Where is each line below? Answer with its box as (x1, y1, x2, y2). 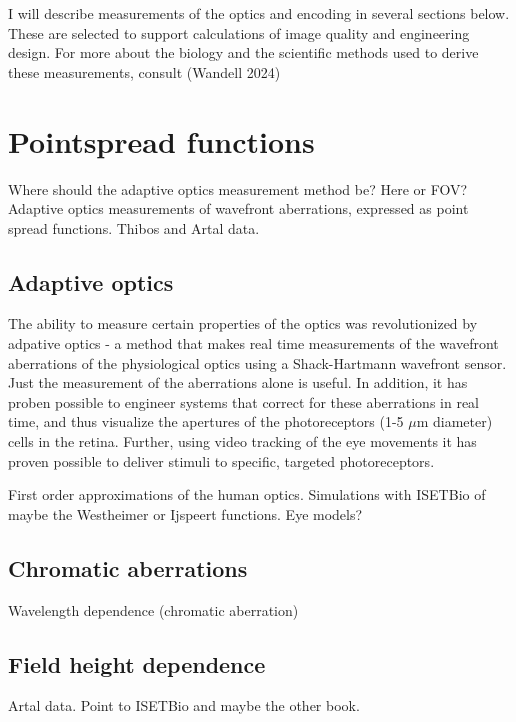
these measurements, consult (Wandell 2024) (8, 61, 281, 82)
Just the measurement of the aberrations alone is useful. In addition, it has (8, 372, 468, 393)
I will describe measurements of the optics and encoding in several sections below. (8, 3, 510, 23)
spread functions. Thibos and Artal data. (8, 217, 260, 238)
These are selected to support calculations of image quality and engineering (8, 22, 470, 43)
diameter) (433, 411, 493, 432)
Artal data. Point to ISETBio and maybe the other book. (8, 695, 360, 716)
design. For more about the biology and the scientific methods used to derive (8, 42, 479, 63)
